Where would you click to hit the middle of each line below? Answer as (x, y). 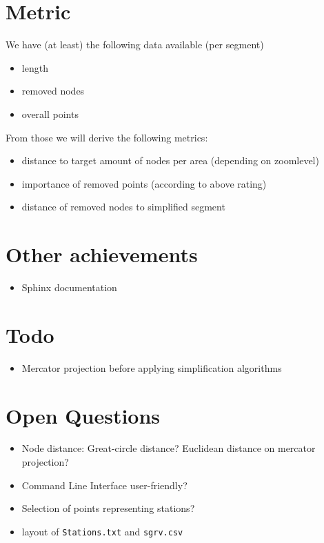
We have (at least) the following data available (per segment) (135, 45)
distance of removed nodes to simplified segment (123, 207)
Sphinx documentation (69, 287)
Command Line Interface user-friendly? (104, 485)
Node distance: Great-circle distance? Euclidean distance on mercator (169, 448)
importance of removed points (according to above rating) (144, 183)
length (35, 67)
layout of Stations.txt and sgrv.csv (102, 531)
